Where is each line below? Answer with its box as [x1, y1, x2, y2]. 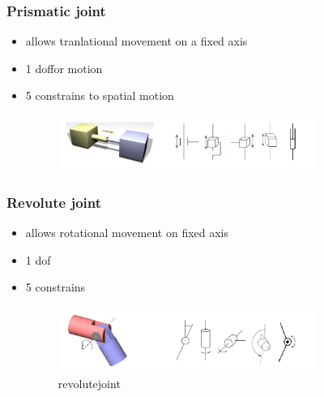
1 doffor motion [25, 59, 103, 76]
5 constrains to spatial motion [25, 87, 174, 104]
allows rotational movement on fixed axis [25, 223, 229, 240]
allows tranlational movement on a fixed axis [25, 32, 248, 50]
